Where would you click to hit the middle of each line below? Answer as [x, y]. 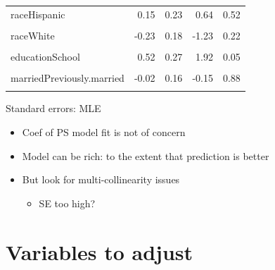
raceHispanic [38, 14]
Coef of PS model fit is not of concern [104, 131]
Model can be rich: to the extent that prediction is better [146, 155]
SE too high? [67, 203]
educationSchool [45, 56]
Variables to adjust [100, 251]
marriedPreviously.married [68, 78]
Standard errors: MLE [53, 108]
